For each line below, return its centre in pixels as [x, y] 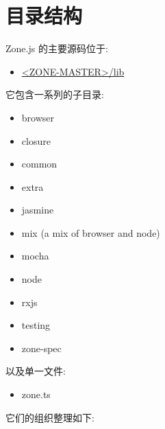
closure [36, 140]
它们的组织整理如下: [50, 417]
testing [36, 325]
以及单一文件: [36, 371]
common [39, 164]
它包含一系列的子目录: [55, 94]
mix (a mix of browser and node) [91, 232]
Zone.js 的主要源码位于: [57, 48]
